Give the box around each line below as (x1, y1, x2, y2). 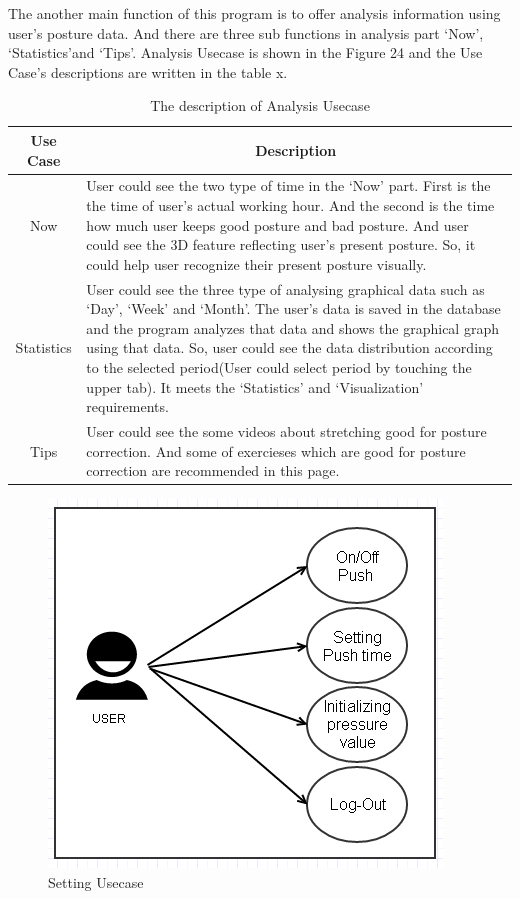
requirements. (86, 396, 169, 417)
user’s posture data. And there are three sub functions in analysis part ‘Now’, (8, 22, 484, 43)
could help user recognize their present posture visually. (86, 253, 427, 274)
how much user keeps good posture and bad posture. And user (86, 214, 469, 235)
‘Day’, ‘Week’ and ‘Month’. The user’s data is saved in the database (86, 298, 501, 319)
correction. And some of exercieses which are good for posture (86, 440, 466, 461)
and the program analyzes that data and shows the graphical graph (86, 317, 499, 338)
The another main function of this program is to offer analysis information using (8, 3, 501, 23)
